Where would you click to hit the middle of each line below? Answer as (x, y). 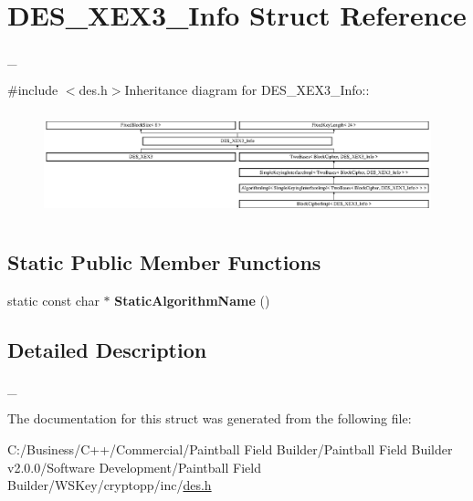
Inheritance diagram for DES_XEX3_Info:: (247, 89)
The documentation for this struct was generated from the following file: (210, 418)
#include (33, 89)
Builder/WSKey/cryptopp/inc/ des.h (110, 485)
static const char (53, 301)
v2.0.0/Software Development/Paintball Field (134, 467)
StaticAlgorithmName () (192, 301)
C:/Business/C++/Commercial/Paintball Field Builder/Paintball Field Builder (230, 449)
